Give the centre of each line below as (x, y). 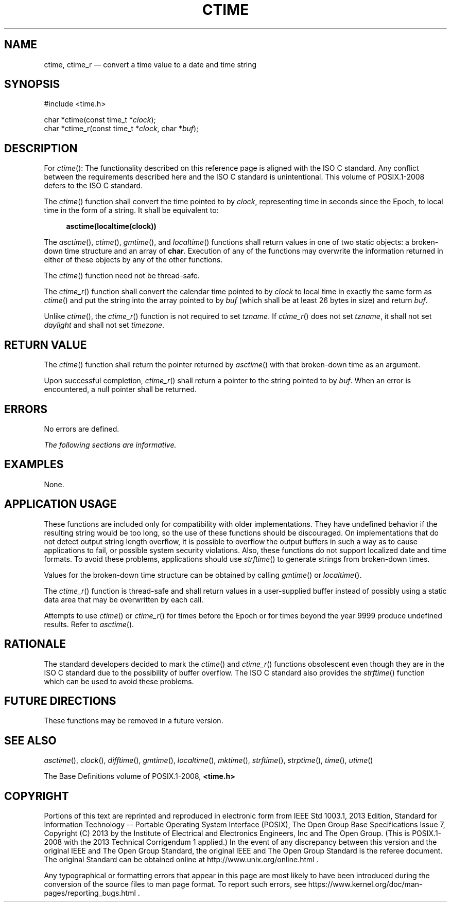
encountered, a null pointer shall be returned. (120, 389)
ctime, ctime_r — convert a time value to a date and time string (150, 64)
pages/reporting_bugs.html (90, 893)
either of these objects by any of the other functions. (133, 260)
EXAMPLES (34, 465)
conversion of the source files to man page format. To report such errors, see (175, 884)
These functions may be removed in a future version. (134, 721)
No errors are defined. (82, 429)
